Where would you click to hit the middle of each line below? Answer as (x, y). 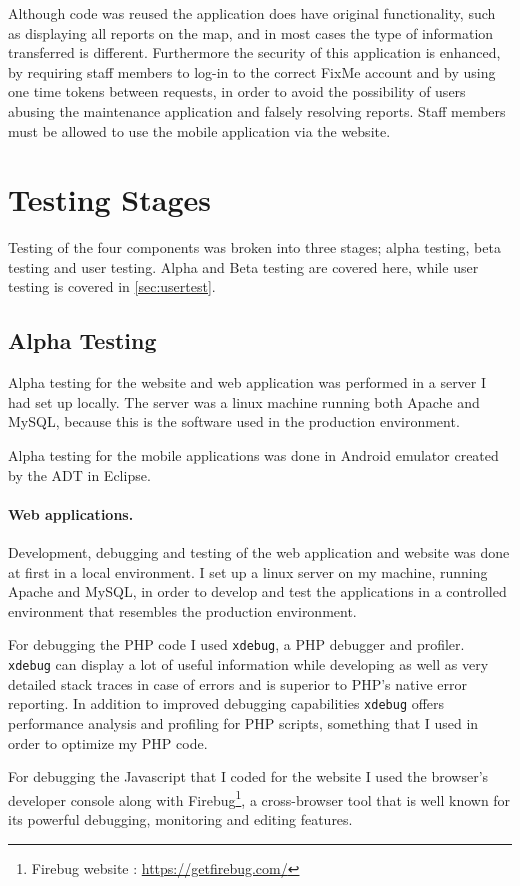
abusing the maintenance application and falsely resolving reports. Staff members (257, 110)
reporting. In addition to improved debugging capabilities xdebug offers (226, 703)
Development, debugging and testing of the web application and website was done (259, 552)
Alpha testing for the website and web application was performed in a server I (247, 382)
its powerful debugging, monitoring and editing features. (180, 819)
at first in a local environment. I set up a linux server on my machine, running (248, 571)
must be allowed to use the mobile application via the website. (199, 130)
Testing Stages (109, 199)
